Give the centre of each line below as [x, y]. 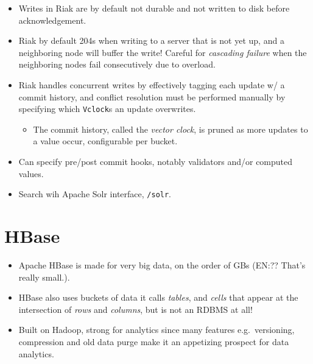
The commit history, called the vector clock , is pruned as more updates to [171, 129]
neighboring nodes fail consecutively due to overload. [117, 64]
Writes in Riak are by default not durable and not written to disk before [154, 8]
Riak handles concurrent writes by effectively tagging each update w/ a [152, 84]
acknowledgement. [52, 20]
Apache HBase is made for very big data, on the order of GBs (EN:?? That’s [162, 264]
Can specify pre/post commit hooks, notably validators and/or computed [156, 161]
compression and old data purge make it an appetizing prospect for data [154, 341]
